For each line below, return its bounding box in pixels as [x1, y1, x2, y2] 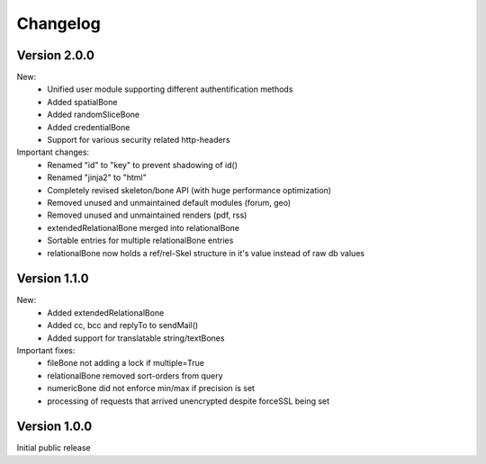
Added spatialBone [47, 96, 118, 107]
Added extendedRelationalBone [47, 307, 165, 318]
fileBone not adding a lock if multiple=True [47, 358, 204, 369]
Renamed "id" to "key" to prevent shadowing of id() [47, 159, 238, 170]
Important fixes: [16, 345, 76, 355]
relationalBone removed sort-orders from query [47, 370, 224, 381]
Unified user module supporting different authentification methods [47, 84, 293, 94]
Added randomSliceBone [47, 109, 140, 120]
